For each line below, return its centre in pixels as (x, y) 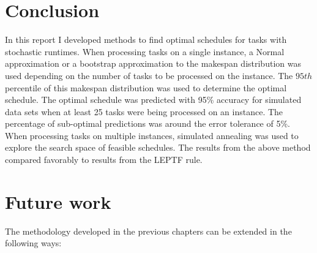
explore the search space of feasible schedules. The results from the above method (158, 147)
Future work (58, 201)
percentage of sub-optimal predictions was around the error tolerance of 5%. (148, 123)
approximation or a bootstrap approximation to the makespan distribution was (153, 63)
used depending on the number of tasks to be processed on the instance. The (149, 75)
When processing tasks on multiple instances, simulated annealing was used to (152, 135)
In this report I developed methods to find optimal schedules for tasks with (146, 40)
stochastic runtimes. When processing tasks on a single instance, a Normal (145, 51)
